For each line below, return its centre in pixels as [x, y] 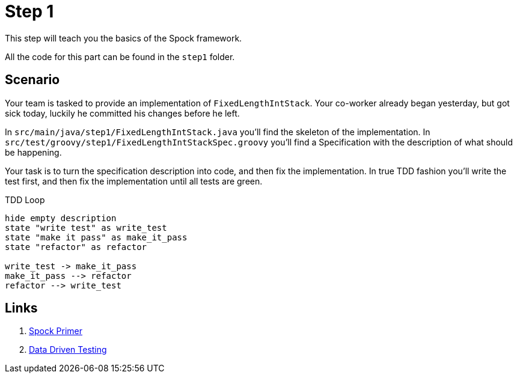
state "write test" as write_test [86, 227]
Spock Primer [56, 331]
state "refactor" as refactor [76, 247]
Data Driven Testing [68, 350]
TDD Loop [25, 200]
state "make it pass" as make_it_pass [96, 237]
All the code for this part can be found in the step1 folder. [120, 56]
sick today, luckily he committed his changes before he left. [122, 113]
